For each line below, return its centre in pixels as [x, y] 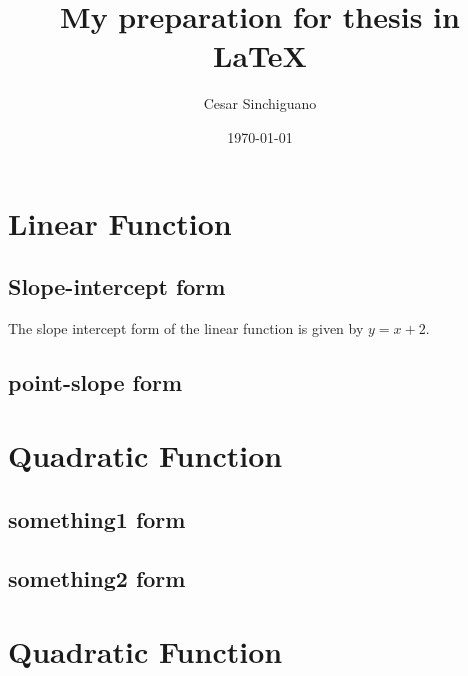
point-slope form [95, 381]
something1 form [97, 519]
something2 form [97, 577]
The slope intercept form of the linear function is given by [186, 327]
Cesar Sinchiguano [260, 103]
